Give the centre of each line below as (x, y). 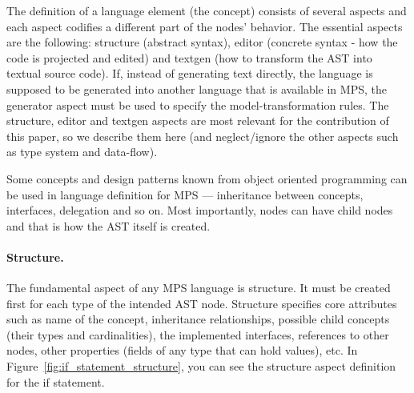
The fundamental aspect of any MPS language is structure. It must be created (199, 288)
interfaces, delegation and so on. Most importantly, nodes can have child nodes (200, 210)
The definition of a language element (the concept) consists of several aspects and (207, 10)
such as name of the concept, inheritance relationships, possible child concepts (198, 319)
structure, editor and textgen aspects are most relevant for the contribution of (198, 120)
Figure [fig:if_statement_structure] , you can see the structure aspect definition (201, 366)
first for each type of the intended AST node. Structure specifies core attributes (202, 303)
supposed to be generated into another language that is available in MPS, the (197, 88)
